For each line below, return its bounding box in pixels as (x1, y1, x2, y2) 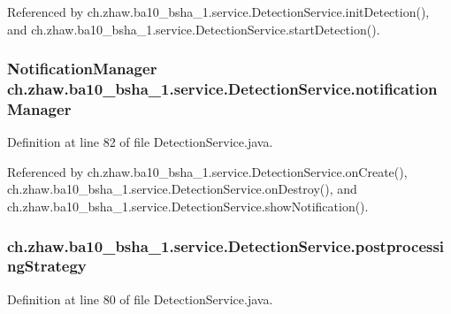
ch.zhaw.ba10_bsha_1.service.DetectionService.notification (7, 78, 438, 100)
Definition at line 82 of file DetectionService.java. (7, 133, 273, 151)
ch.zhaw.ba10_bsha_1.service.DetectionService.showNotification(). (7, 197, 369, 216)
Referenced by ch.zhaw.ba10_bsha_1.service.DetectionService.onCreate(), (7, 162, 408, 180)
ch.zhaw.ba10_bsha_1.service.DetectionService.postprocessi (7, 234, 445, 257)
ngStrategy (7, 255, 87, 277)
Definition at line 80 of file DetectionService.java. (7, 289, 273, 308)
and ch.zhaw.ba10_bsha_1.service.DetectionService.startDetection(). (7, 19, 380, 38)
